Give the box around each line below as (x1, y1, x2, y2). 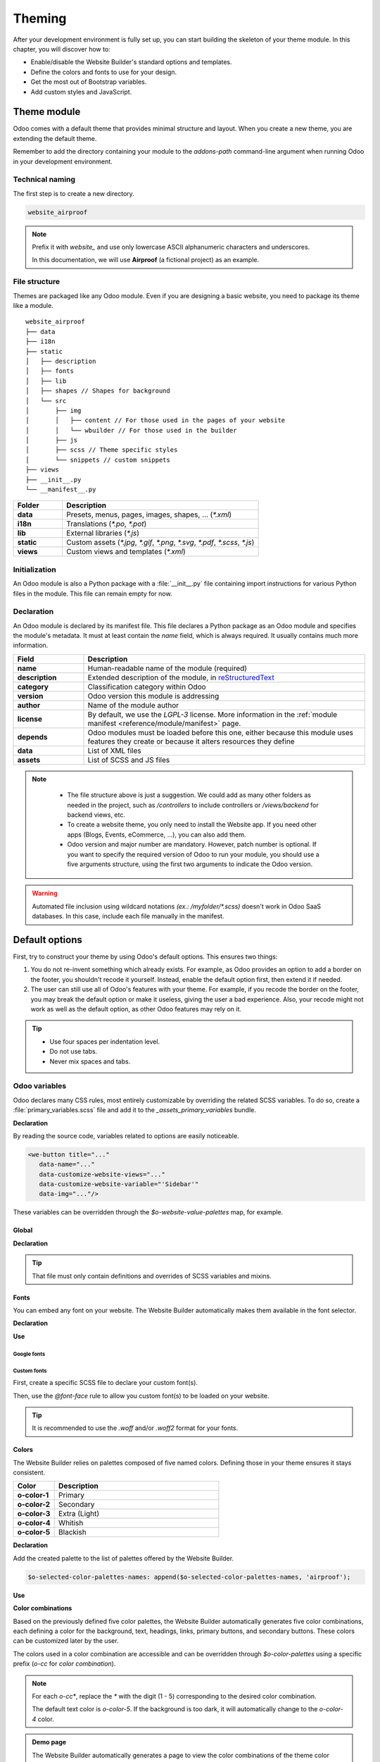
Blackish (58, 1527, 87, 1537)
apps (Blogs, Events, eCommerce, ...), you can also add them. (67, 830, 246, 839)
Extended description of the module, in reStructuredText (87, 672, 274, 682)
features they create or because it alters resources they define (87, 737, 295, 746)
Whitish (58, 1518, 84, 1528)
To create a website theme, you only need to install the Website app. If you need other (67, 820, 317, 829)
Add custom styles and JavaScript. (30, 87, 132, 96)
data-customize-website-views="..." (39, 1170, 165, 1178)
